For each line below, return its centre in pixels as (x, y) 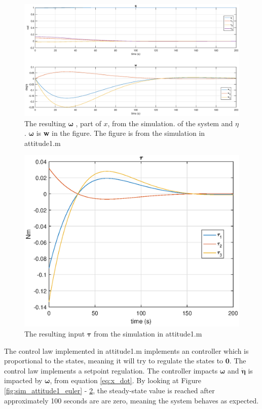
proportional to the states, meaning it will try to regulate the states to (114, 361)
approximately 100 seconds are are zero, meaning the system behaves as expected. (132, 400)
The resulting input (55, 333)
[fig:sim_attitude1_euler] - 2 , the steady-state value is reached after (109, 390)
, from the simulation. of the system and (170, 123)
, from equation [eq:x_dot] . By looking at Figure (125, 380)
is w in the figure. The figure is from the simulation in (121, 133)
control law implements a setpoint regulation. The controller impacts (111, 370)
